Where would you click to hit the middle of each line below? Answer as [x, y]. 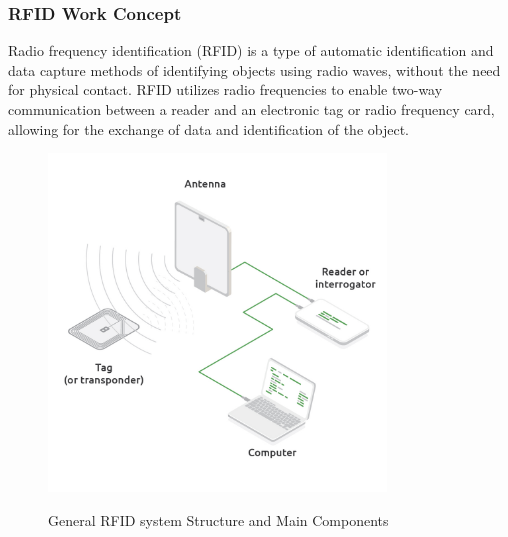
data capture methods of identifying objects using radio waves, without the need [254, 69]
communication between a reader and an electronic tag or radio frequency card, [251, 109]
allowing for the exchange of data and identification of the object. [209, 128]
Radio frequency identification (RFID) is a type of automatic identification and [251, 50]
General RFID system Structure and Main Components [218, 519]
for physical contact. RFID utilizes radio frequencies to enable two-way [225, 89]
